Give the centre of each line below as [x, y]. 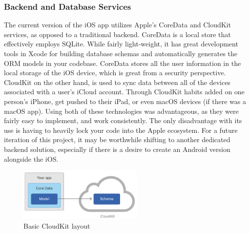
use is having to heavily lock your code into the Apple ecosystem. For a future [121, 130]
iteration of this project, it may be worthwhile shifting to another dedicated [117, 139]
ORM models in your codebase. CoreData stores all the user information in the [123, 63]
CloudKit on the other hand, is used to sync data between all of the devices [117, 82]
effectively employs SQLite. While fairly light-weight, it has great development [121, 44]
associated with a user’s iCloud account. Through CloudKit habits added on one [124, 92]
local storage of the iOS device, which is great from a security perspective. [115, 73]
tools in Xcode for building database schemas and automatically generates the [121, 53]
